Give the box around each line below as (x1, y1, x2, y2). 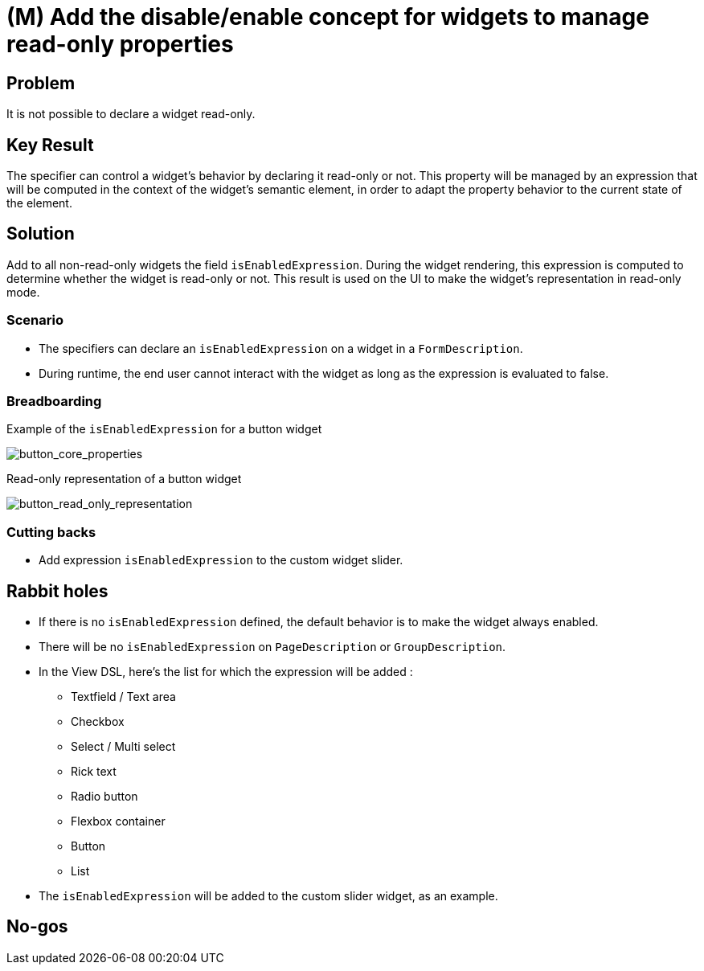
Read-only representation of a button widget (6, 472, 242, 486)
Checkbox (71, 714, 125, 728)
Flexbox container (71, 813, 166, 828)
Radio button (71, 789, 138, 803)
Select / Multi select (71, 739, 176, 753)
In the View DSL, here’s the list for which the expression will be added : (39, 664, 413, 678)
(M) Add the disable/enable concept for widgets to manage (6, 3, 649, 31)
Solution (6, 223, 75, 244)
